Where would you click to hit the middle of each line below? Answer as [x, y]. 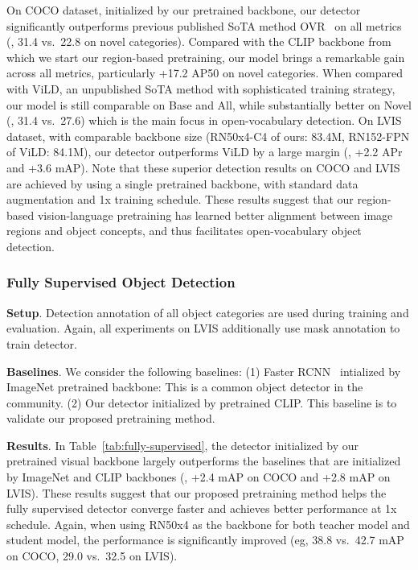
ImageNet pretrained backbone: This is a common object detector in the [185, 387]
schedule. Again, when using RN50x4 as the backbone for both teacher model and [208, 524]
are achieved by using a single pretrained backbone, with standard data [182, 183]
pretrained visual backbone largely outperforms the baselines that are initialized [204, 461]
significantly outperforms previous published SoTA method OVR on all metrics [204, 25]
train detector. [42, 343]
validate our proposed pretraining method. [111, 418]
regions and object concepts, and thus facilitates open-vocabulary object [184, 231]
